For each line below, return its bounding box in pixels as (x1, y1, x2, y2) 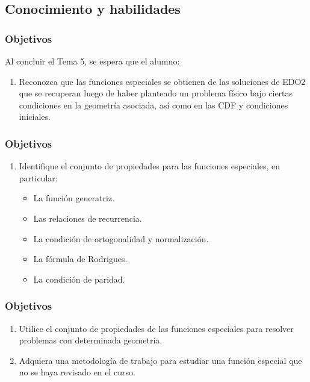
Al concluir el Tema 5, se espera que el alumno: (5, 55, 180, 67)
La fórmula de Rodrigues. (33, 252, 128, 265)
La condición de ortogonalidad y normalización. (33, 232, 209, 245)
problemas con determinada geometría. (19, 334, 163, 346)
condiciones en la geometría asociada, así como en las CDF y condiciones (19, 98, 288, 111)
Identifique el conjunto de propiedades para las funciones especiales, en (19, 160, 281, 172)
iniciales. (19, 110, 51, 123)
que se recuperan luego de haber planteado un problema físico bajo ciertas (19, 87, 293, 99)
